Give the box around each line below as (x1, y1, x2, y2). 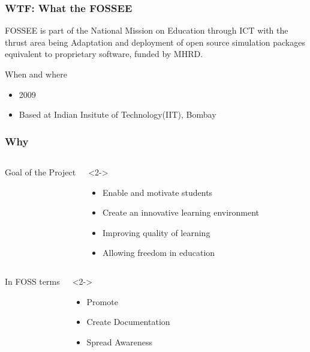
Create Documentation (86, 315, 170, 328)
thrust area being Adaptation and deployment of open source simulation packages (5, 35, 305, 48)
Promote (86, 295, 118, 308)
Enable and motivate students (102, 186, 213, 198)
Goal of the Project (5, 166, 76, 178)
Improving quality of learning (102, 226, 210, 238)
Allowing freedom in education (102, 246, 215, 259)
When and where (5, 68, 67, 80)
